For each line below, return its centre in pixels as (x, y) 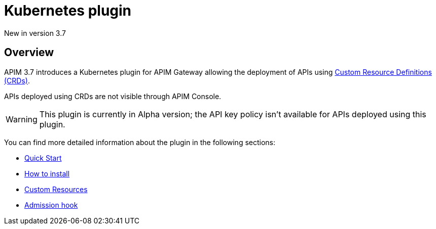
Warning (22, 119)
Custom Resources (56, 189)
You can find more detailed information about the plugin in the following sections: (140, 142)
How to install (47, 173)
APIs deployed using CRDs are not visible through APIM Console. (113, 96)
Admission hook (51, 205)
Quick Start (43, 158)
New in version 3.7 (35, 33)
